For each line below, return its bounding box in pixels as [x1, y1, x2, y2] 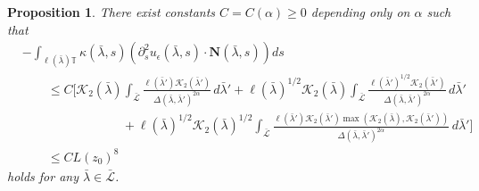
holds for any [7, 166, 78, 185]
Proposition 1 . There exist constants [7, 3, 216, 21]
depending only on [310, 3, 410, 21]
